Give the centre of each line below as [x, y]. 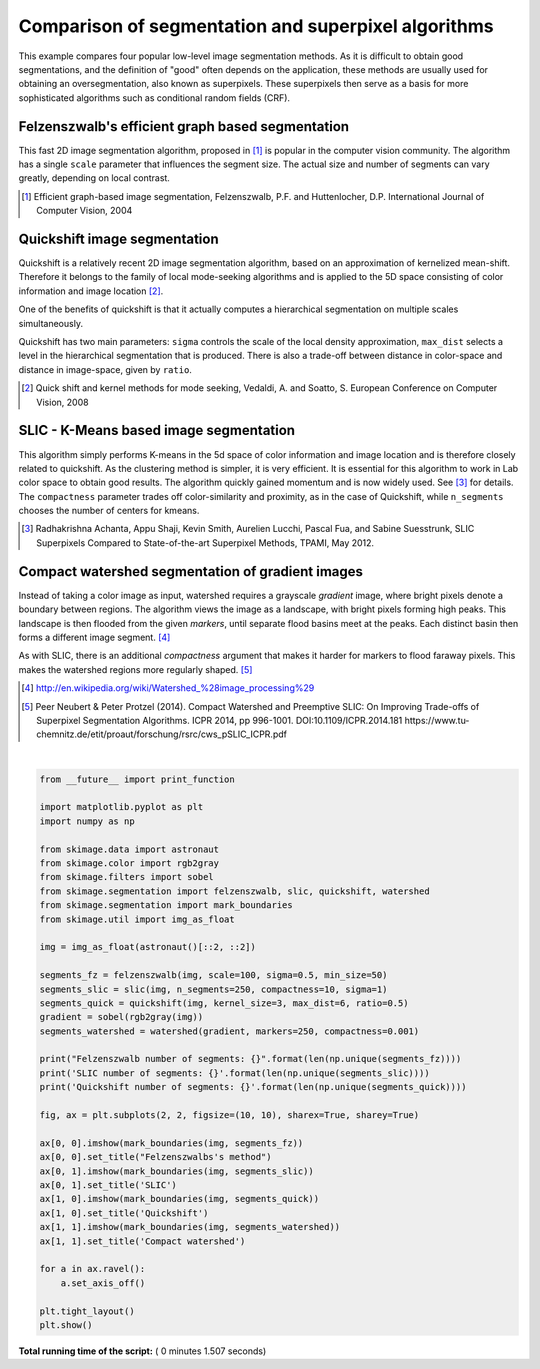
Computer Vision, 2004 [84, 211]
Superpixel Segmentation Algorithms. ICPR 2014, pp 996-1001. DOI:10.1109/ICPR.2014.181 [219, 720]
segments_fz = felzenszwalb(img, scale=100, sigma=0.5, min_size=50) [213, 975]
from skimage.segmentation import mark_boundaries [166, 905]
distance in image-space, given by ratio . [105, 369]
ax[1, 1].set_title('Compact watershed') [142, 1241]
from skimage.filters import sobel [126, 877]
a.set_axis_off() [103, 1283]
